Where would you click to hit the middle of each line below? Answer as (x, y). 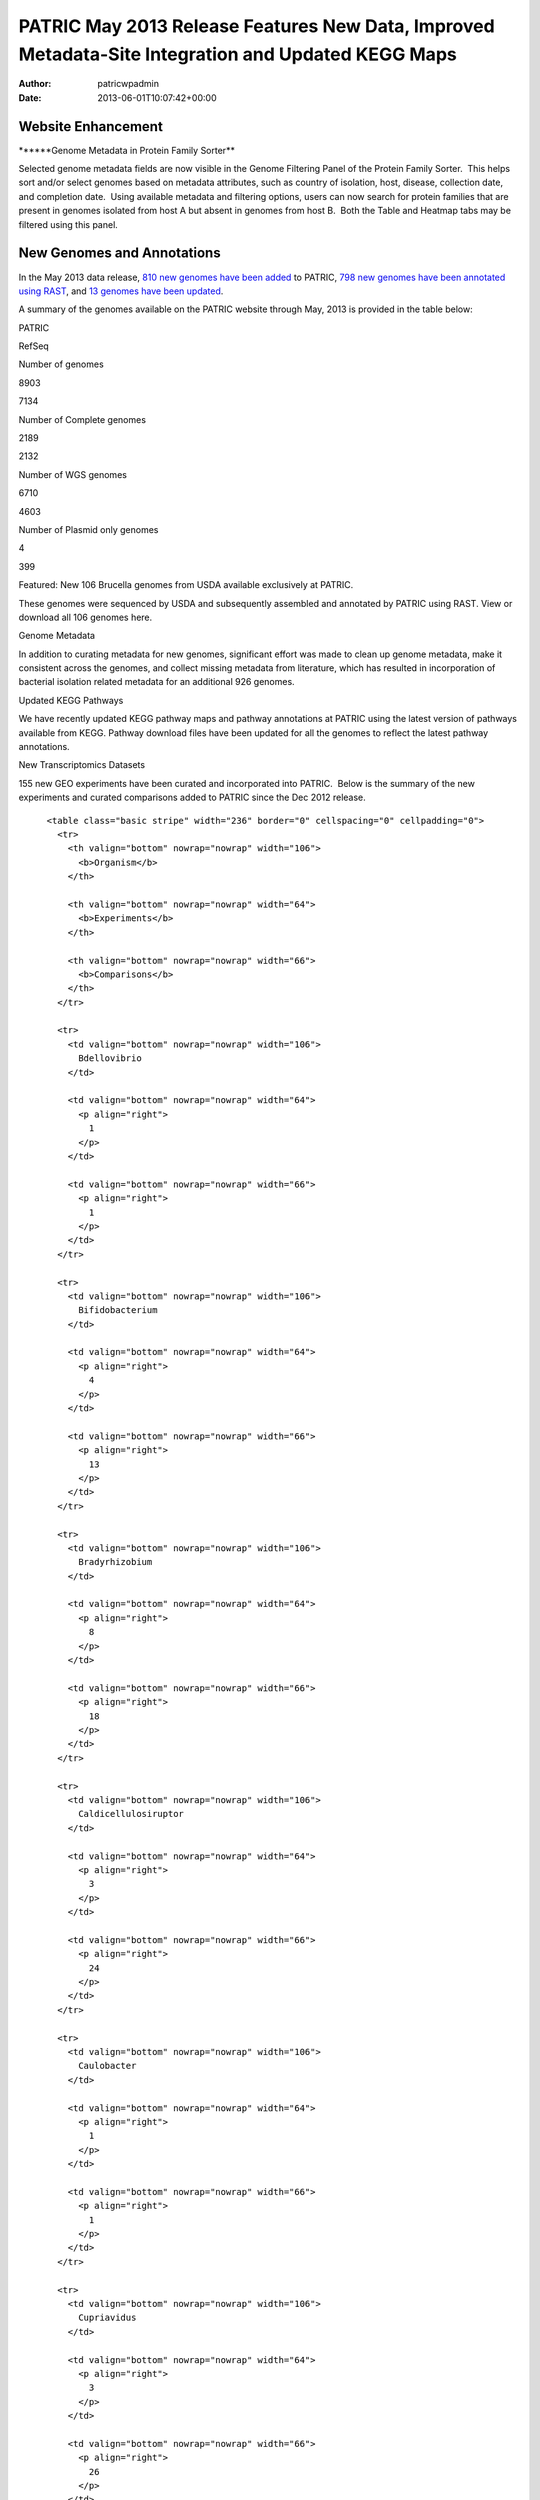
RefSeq (33, 346)
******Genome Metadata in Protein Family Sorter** (126, 150)
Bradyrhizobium (115, 1562)
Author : (35, 84)
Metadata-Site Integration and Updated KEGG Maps (237, 54)
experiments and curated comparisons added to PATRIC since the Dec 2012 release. (192, 797)
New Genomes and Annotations (119, 253)
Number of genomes (61, 364)
